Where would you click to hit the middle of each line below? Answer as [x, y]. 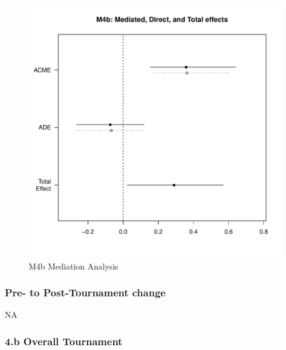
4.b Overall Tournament [64, 341]
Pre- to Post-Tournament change [85, 292]
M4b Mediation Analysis [74, 266]
